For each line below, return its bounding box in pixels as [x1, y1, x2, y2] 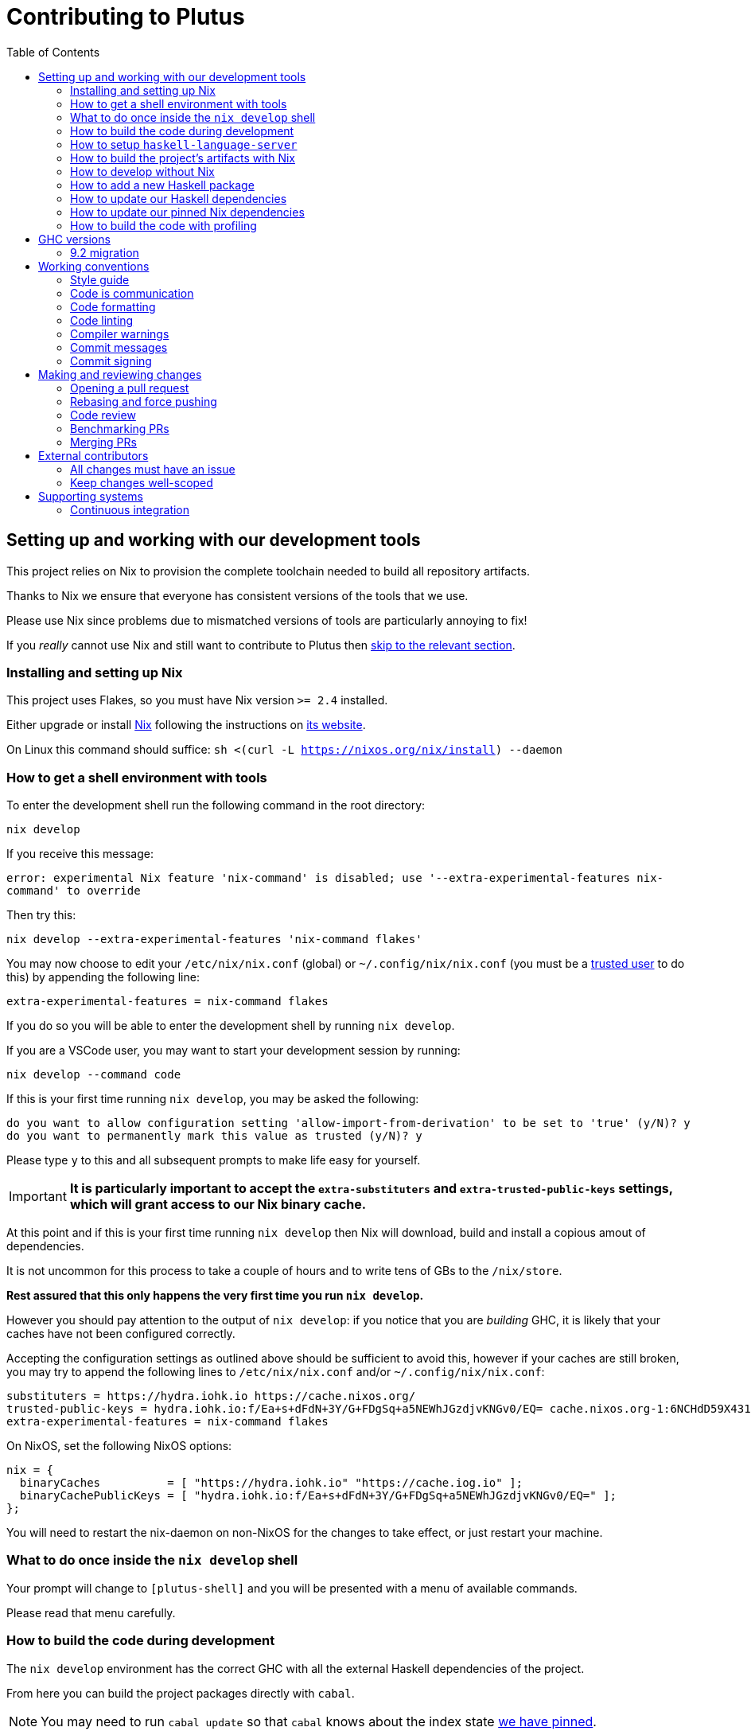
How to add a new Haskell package [70, 177, 255, 192]
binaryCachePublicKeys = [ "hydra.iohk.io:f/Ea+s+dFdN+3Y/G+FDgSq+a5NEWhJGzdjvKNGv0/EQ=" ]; [19, 1489, 617, 1503]
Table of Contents [6, 45, 100, 59]
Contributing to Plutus [6, 3, 245, 30]
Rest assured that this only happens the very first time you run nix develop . [6, 1289, 424, 1303]
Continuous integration [70, 502, 190, 517]
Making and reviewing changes [38, 367, 202, 381]
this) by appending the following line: [6, 970, 200, 984]
